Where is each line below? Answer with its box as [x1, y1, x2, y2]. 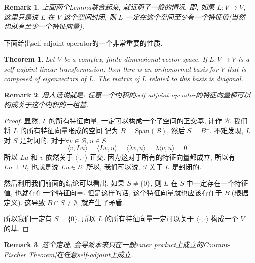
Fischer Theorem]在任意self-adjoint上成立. [4, 249, 133, 259]
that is [227, 63, 246, 73]
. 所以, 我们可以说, [82, 161, 140, 171]
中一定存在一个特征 [186, 178, 248, 188]
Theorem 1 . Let [4, 54, 55, 64]
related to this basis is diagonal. [149, 73, 243, 83]
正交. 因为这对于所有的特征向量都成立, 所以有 [90, 152, 235, 162]
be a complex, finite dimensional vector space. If [64, 54, 207, 64]
